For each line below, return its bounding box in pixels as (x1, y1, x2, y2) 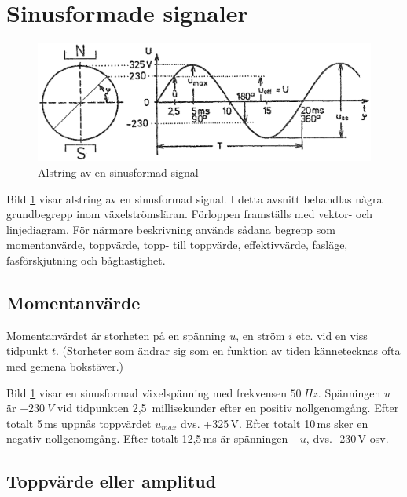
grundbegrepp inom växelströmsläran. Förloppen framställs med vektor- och (6, 206, 373, 222)
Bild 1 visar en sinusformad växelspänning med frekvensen (6, 384, 287, 400)
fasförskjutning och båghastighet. (6, 251, 166, 268)
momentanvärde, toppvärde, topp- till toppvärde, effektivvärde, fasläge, (6, 236, 348, 253)
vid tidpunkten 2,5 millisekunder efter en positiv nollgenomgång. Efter (57, 400, 399, 416)
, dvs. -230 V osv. (306, 430, 389, 447)
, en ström (236, 327, 285, 343)
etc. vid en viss (295, 327, 368, 343)
